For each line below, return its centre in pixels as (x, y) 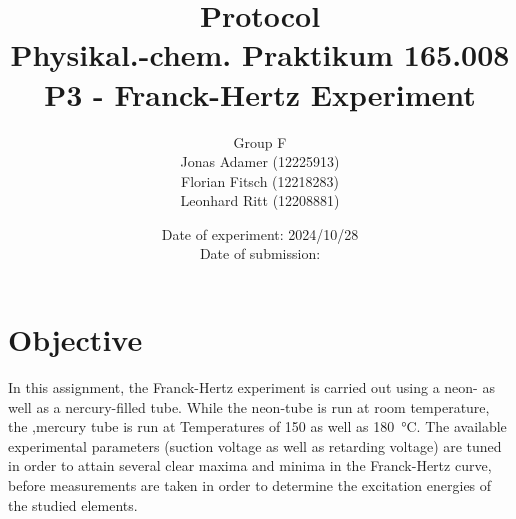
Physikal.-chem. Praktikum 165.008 (260, 54)
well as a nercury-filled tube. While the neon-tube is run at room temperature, (249, 406)
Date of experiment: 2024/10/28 (260, 233)
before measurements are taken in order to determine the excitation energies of (250, 484)
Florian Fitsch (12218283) (260, 180)
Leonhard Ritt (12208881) (260, 200)
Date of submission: (260, 253)
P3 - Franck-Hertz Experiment (260, 93)
